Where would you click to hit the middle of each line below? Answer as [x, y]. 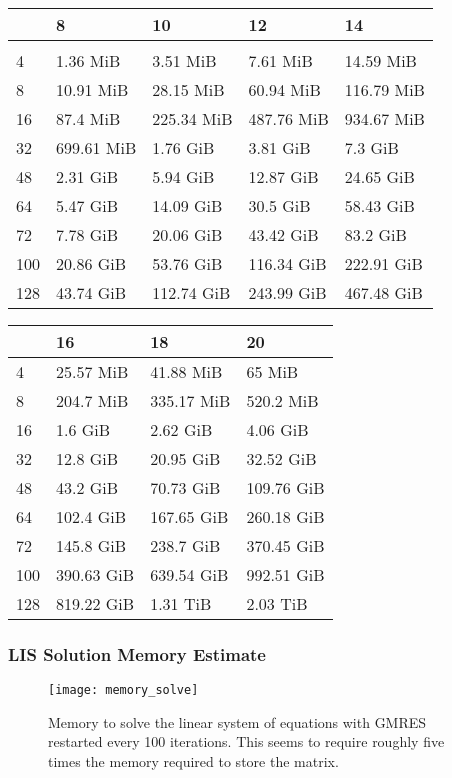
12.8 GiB [87, 458]
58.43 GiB [379, 205]
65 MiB [272, 371]
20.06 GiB [187, 234]
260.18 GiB [285, 516]
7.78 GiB [87, 234]
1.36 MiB [88, 60]
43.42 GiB [283, 234]
